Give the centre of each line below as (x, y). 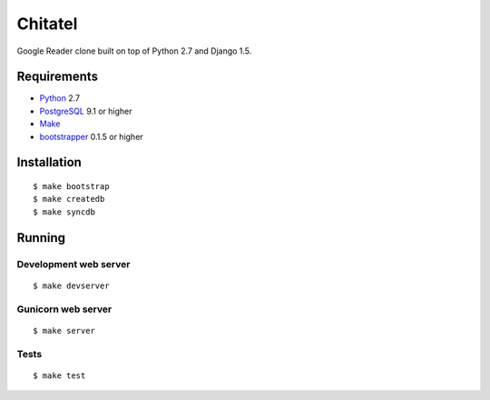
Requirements (58, 77)
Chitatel (47, 24)
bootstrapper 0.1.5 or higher (92, 136)
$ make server (64, 330)
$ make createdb (69, 199)
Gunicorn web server (64, 309)
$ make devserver (71, 285)
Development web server (73, 264)
